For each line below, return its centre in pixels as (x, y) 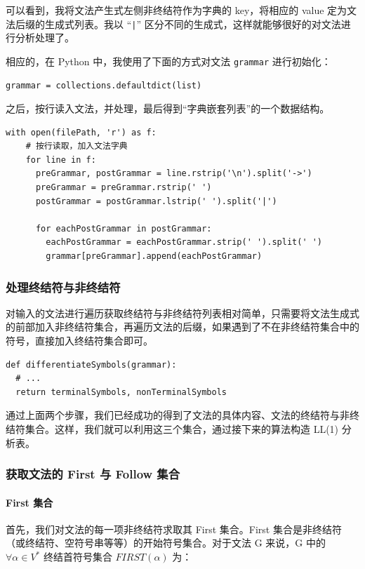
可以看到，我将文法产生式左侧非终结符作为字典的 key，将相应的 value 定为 (177, 10)
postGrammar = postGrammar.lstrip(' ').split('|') (156, 201)
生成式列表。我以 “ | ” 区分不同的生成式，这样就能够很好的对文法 (193, 24)
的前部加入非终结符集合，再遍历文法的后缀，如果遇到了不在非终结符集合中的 (182, 327)
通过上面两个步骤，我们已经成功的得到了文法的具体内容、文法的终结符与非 (178, 415)
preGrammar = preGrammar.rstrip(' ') (124, 188)
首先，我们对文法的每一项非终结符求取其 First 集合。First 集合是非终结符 (174, 529)
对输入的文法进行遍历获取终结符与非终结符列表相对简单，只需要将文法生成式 (182, 313)
